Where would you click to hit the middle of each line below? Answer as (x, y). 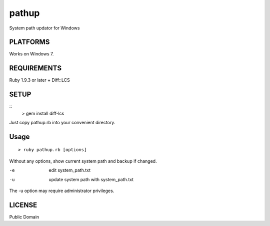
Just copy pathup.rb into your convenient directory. (62, 123)
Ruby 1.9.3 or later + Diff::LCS (39, 80)
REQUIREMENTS (35, 68)
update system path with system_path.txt (91, 179)
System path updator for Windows (44, 28)
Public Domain (24, 217)
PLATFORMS (29, 42)
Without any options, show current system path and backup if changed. (83, 161)
